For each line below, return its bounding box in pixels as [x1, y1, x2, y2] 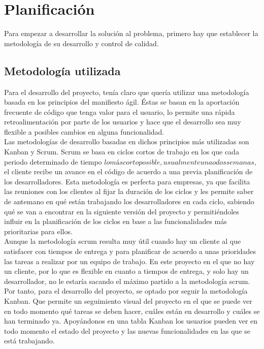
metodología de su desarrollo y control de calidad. [4, 38, 159, 48]
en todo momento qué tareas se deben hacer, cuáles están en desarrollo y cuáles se [4, 305, 260, 316]
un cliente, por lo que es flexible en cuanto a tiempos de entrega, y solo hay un [4, 266, 249, 276]
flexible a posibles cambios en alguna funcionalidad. [4, 126, 164, 137]
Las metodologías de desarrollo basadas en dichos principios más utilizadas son [4, 136, 249, 147]
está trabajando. [4, 335, 55, 346]
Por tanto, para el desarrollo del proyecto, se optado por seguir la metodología [4, 285, 248, 296]
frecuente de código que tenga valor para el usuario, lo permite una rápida [4, 106, 235, 117]
